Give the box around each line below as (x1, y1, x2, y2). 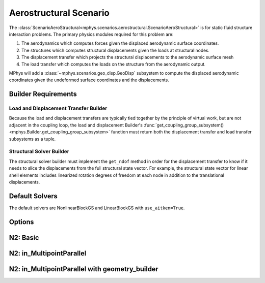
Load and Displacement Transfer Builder (9, 105, 107, 112)
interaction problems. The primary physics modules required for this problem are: (9, 31, 174, 37)
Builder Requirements (9, 90, 77, 98)
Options (9, 218, 34, 226)
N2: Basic (9, 233, 39, 242)
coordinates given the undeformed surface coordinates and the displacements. (9, 77, 169, 83)
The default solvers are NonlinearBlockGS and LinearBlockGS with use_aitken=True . (9, 205, 185, 211)
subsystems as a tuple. (9, 136, 56, 142)
